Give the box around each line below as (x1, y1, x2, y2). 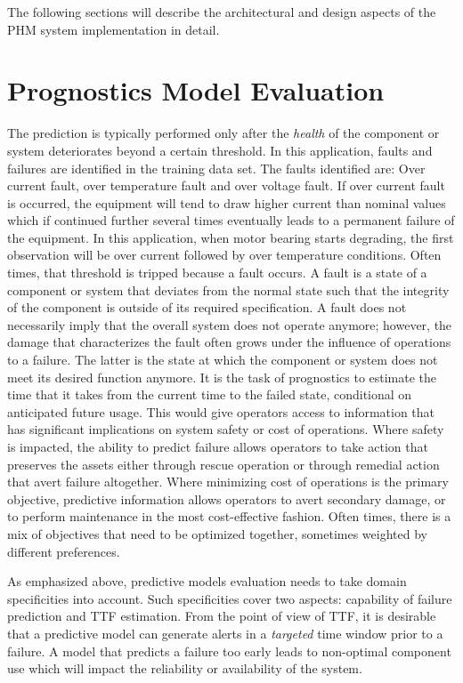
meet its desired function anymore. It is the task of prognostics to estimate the (7, 367, 437, 386)
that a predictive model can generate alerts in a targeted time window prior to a (7, 623, 443, 642)
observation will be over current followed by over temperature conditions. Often (7, 245, 442, 264)
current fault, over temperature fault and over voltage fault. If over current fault (7, 176, 445, 195)
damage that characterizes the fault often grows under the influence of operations (7, 333, 451, 351)
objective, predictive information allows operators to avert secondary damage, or (7, 489, 446, 508)
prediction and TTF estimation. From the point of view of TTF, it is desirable (7, 607, 436, 625)
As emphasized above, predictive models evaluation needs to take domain (7, 572, 407, 591)
